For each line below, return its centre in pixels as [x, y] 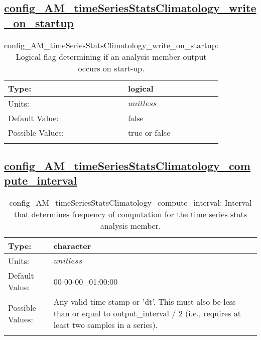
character [72, 246]
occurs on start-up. [111, 68]
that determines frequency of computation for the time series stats [130, 214]
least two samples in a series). [106, 325]
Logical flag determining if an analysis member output [111, 56]
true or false [149, 132]
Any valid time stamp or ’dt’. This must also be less [145, 302]
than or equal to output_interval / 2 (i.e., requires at [147, 313]
